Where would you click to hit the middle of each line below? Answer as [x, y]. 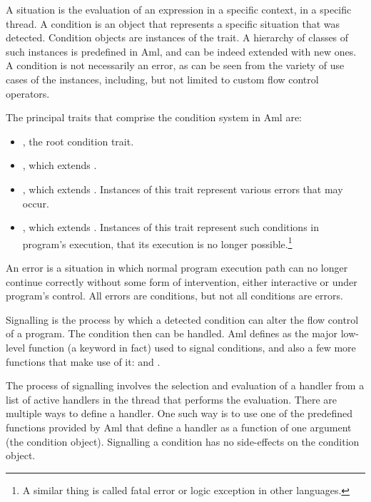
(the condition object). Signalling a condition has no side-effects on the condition [183, 441]
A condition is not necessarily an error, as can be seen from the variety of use [175, 65]
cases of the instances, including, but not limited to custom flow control [162, 79]
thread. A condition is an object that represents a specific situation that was [173, 23]
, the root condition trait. [78, 141]
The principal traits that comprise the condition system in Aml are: [154, 117]
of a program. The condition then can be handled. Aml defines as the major [172, 333]
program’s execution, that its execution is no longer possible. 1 [157, 242]
